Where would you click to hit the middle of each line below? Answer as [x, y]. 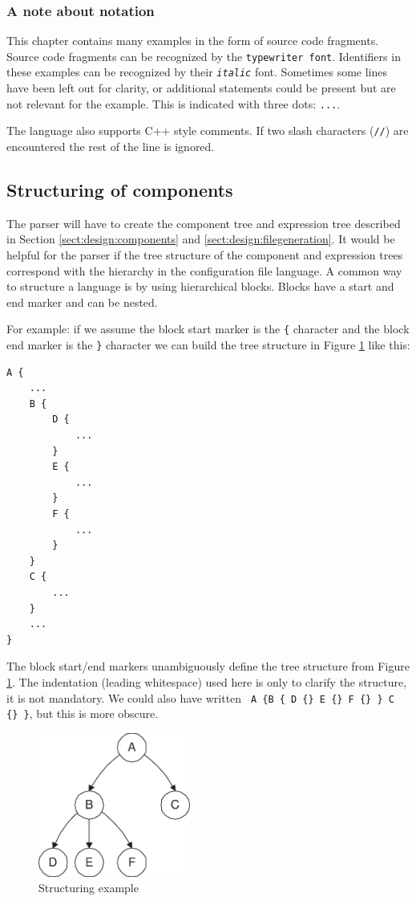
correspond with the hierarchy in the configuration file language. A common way [204, 270]
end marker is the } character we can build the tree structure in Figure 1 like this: [208, 345]
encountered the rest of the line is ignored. [111, 147]
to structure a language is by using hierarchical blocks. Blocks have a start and [200, 286]
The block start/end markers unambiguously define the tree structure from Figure [208, 666]
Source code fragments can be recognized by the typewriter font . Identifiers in [204, 56]
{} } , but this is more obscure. [83, 713]
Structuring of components [120, 190]
